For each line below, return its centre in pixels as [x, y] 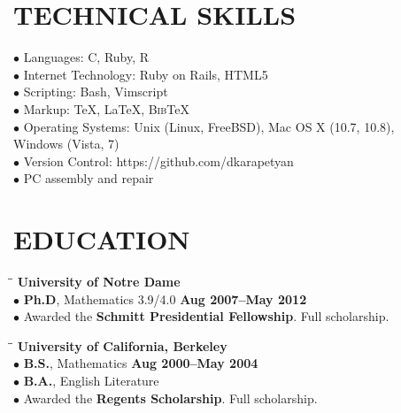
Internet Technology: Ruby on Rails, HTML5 [146, 74]
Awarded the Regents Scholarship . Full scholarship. [170, 398]
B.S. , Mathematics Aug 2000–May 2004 [141, 363]
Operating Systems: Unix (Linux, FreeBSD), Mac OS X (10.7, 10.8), [209, 126]
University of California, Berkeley [122, 345]
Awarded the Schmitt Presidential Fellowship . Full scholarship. [206, 316]
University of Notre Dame [99, 281]
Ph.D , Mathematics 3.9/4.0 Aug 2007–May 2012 [165, 298]
